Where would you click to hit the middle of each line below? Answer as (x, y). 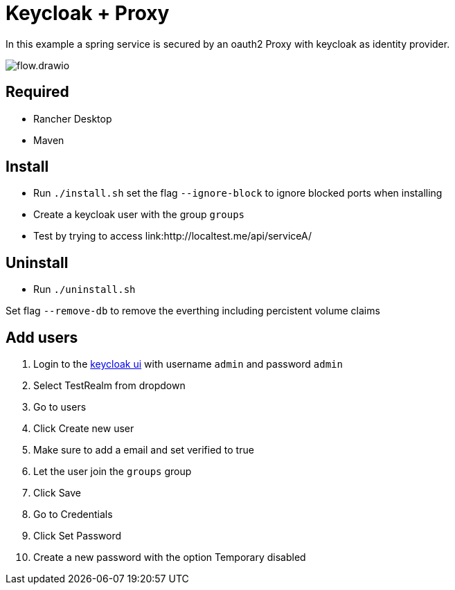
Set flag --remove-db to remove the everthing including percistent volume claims (193, 311)
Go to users (60, 407)
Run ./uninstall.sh (84, 289)
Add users (42, 337)
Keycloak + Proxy (88, 13)
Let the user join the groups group (113, 472)
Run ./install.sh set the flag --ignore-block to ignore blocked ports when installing (238, 193)
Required (37, 92)
